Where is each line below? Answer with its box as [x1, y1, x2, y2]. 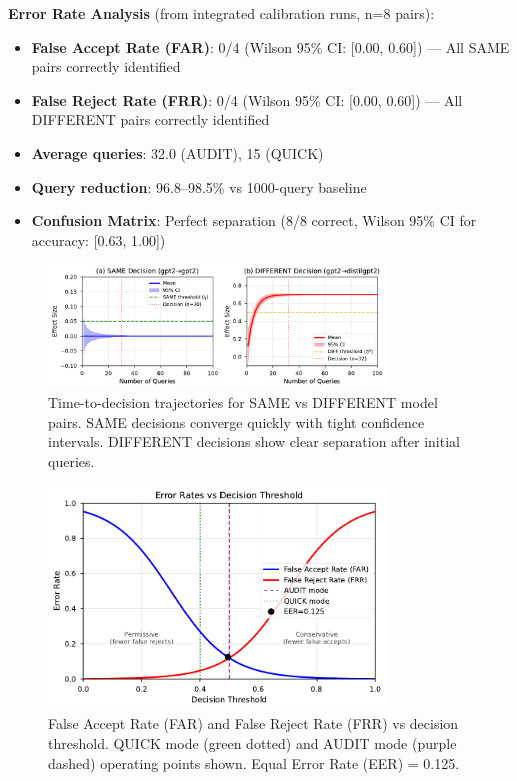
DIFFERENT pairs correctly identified [31, 109, 270, 130]
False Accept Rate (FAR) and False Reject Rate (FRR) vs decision [48, 713, 459, 734]
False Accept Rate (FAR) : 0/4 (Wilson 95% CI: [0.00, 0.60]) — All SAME [31, 36, 510, 57]
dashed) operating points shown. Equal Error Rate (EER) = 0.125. [48, 752, 460, 773]
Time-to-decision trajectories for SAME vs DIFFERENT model [48, 392, 438, 413]
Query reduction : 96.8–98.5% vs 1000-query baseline [31, 176, 367, 197]
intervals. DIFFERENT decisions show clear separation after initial [48, 431, 460, 452]
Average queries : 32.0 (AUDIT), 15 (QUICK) [31, 142, 324, 163]
